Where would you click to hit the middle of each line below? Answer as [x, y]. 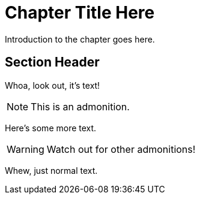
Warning [26, 149]
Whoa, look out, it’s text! [53, 85]
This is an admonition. [80, 106]
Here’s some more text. [51, 128]
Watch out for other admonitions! [121, 149]
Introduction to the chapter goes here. [80, 39]
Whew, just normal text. [51, 170]
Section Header [52, 62]
